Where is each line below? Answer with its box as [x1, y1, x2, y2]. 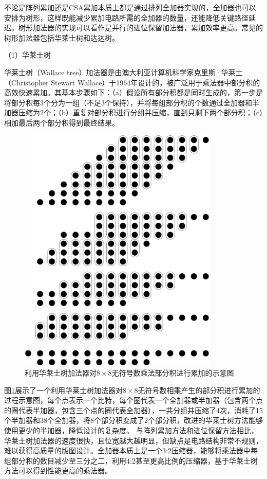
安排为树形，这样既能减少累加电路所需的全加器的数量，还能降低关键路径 [4, 12, 249, 23]
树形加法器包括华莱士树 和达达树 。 [4, 32, 119, 43]
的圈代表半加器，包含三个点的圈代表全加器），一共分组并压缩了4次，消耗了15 [4, 404, 263, 415]
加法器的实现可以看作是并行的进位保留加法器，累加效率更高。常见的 [32, 22, 263, 33]
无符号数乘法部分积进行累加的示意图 [111, 367, 234, 378]
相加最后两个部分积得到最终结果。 [4, 117, 119, 128]
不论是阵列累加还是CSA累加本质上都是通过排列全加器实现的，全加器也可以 [4, 2, 256, 12]
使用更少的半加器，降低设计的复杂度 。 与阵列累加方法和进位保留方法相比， [4, 424, 258, 435]
